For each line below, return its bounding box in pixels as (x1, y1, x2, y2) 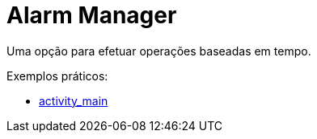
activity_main (39, 93, 108, 108)
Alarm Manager (6, 2, 177, 29)
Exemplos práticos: (6, 68, 108, 83)
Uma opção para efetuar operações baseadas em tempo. (6, 43, 311, 58)
